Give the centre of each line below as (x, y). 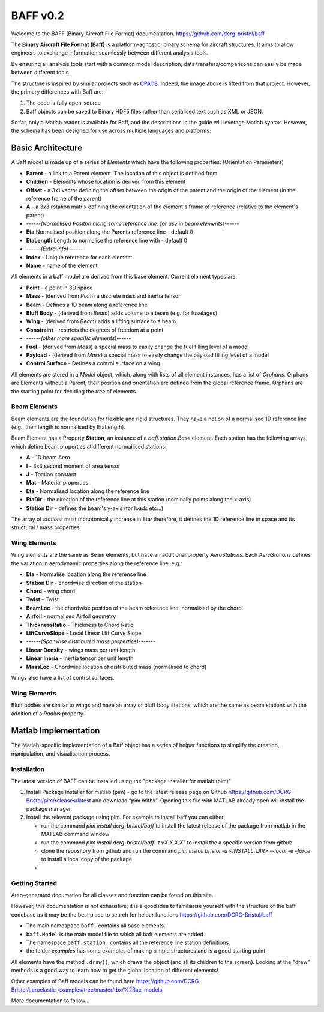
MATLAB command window (75, 834)
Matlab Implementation (55, 731)
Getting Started (34, 883)
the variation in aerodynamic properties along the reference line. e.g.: (97, 563)
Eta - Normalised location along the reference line (88, 491)
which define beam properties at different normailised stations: (89, 446)
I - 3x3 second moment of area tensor (73, 466)
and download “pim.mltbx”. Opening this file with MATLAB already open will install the (198, 800)
